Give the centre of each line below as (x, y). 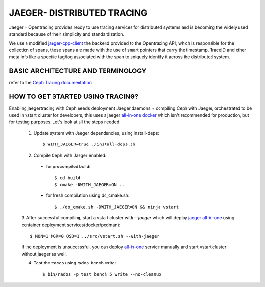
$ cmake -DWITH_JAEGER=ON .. (90, 185)
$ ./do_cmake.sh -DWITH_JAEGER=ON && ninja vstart (117, 207)
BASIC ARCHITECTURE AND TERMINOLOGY (78, 71)
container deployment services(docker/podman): (71, 225)
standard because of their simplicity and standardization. (67, 34)
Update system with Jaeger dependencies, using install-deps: (96, 133)
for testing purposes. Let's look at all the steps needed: (65, 122)
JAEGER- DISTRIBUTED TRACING (78, 13)
